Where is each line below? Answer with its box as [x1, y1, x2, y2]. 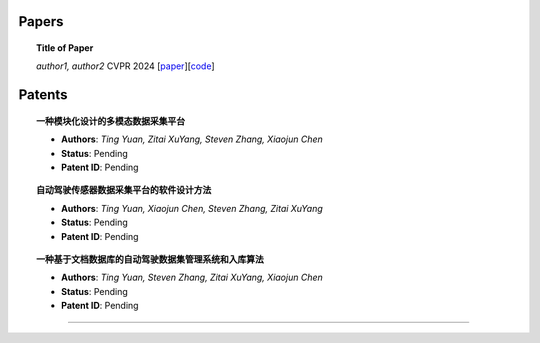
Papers [18, 13, 64, 30]
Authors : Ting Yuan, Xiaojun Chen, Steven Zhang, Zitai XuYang [61, 202, 324, 214]
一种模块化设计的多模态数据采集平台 [36, 115, 185, 127]
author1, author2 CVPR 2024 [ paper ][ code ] [36, 60, 215, 72]
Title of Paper [36, 42, 94, 54]
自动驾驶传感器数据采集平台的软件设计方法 [36, 184, 212, 196]
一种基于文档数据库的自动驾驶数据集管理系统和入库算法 [36, 253, 264, 265]
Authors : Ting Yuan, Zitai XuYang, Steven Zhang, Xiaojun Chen [61, 133, 324, 145]
